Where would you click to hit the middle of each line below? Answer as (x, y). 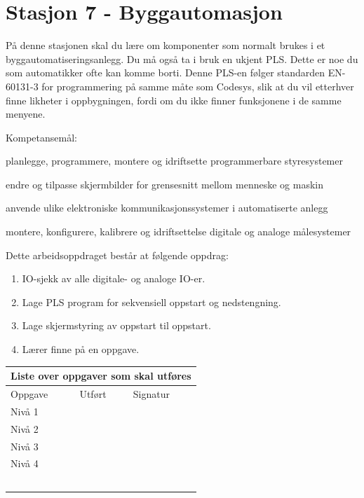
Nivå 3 (25, 446)
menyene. (26, 114)
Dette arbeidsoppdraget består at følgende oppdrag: (117, 255)
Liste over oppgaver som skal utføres (101, 376)
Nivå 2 (25, 428)
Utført (93, 393)
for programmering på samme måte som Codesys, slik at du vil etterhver (198, 86)
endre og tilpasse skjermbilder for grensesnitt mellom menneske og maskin (164, 184)
